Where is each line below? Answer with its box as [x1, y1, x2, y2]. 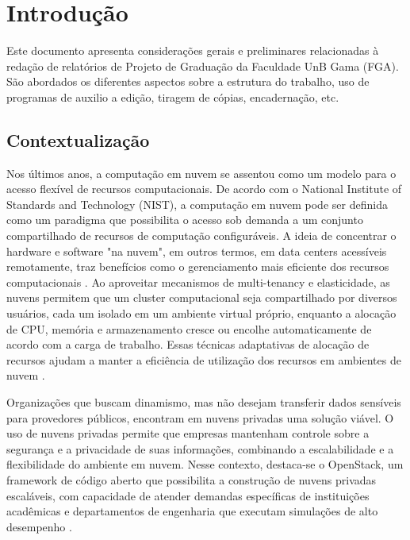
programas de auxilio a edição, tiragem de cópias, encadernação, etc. [6, 88, 339, 105]
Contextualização [6, 127, 150, 152]
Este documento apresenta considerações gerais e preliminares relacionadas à [6, 42, 379, 59]
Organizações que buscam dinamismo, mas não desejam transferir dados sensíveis [6, 394, 401, 411]
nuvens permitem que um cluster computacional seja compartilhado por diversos [6, 289, 397, 306]
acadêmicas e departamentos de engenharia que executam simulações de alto [6, 503, 378, 519]
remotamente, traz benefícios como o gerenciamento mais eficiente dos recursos [6, 258, 389, 275]
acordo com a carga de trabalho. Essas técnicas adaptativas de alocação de [6, 336, 370, 353]
